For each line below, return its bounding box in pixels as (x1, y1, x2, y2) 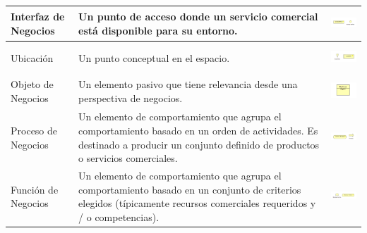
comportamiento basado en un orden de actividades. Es (78, 122, 318, 137)
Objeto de (11, 77, 54, 92)
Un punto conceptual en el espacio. (78, 50, 230, 65)
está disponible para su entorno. (78, 23, 238, 37)
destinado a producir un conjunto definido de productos (78, 137, 320, 151)
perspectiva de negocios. (78, 90, 183, 105)
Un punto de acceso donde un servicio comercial (78, 9, 318, 24)
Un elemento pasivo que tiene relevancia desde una (78, 77, 298, 92)
